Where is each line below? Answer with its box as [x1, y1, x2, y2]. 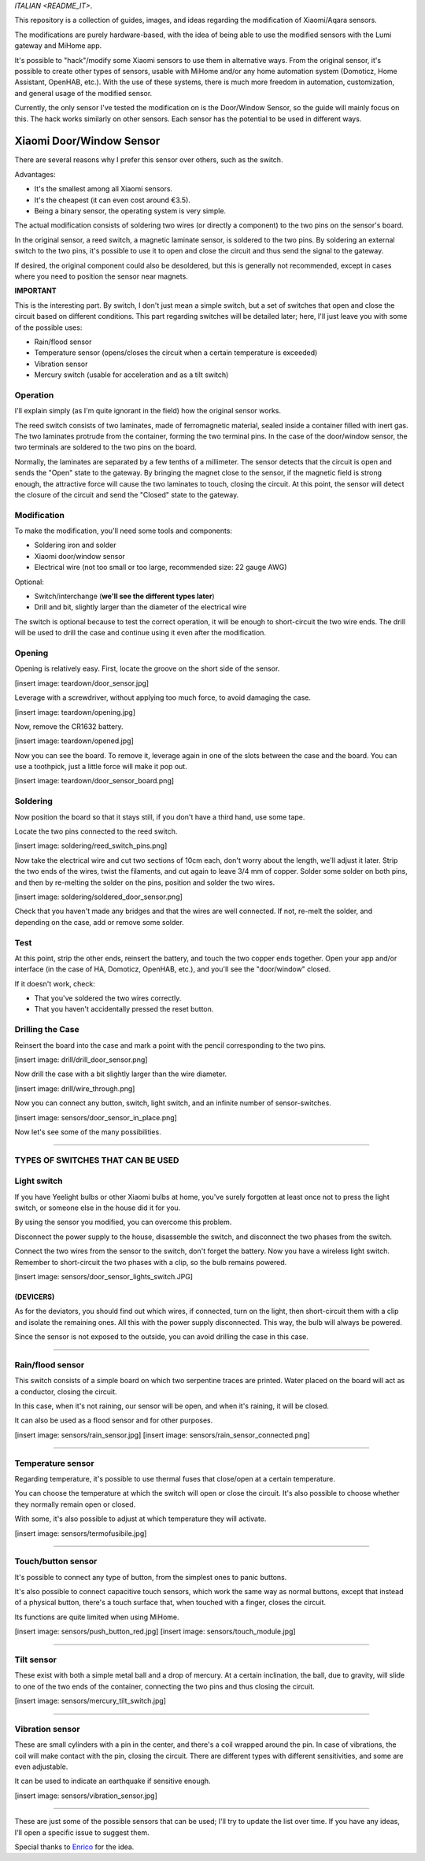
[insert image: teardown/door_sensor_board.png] [14, 776, 175, 786]
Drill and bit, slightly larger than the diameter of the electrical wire [34, 602, 247, 612]
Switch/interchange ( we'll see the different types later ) [34, 591, 216, 601]
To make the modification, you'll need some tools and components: [14, 526, 232, 535]
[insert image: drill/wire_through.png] [14, 1083, 135, 1093]
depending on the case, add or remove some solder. [14, 917, 184, 927]
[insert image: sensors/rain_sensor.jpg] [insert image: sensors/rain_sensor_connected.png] [14, 1430, 310, 1440]
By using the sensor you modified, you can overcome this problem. [14, 1217, 232, 1227]
